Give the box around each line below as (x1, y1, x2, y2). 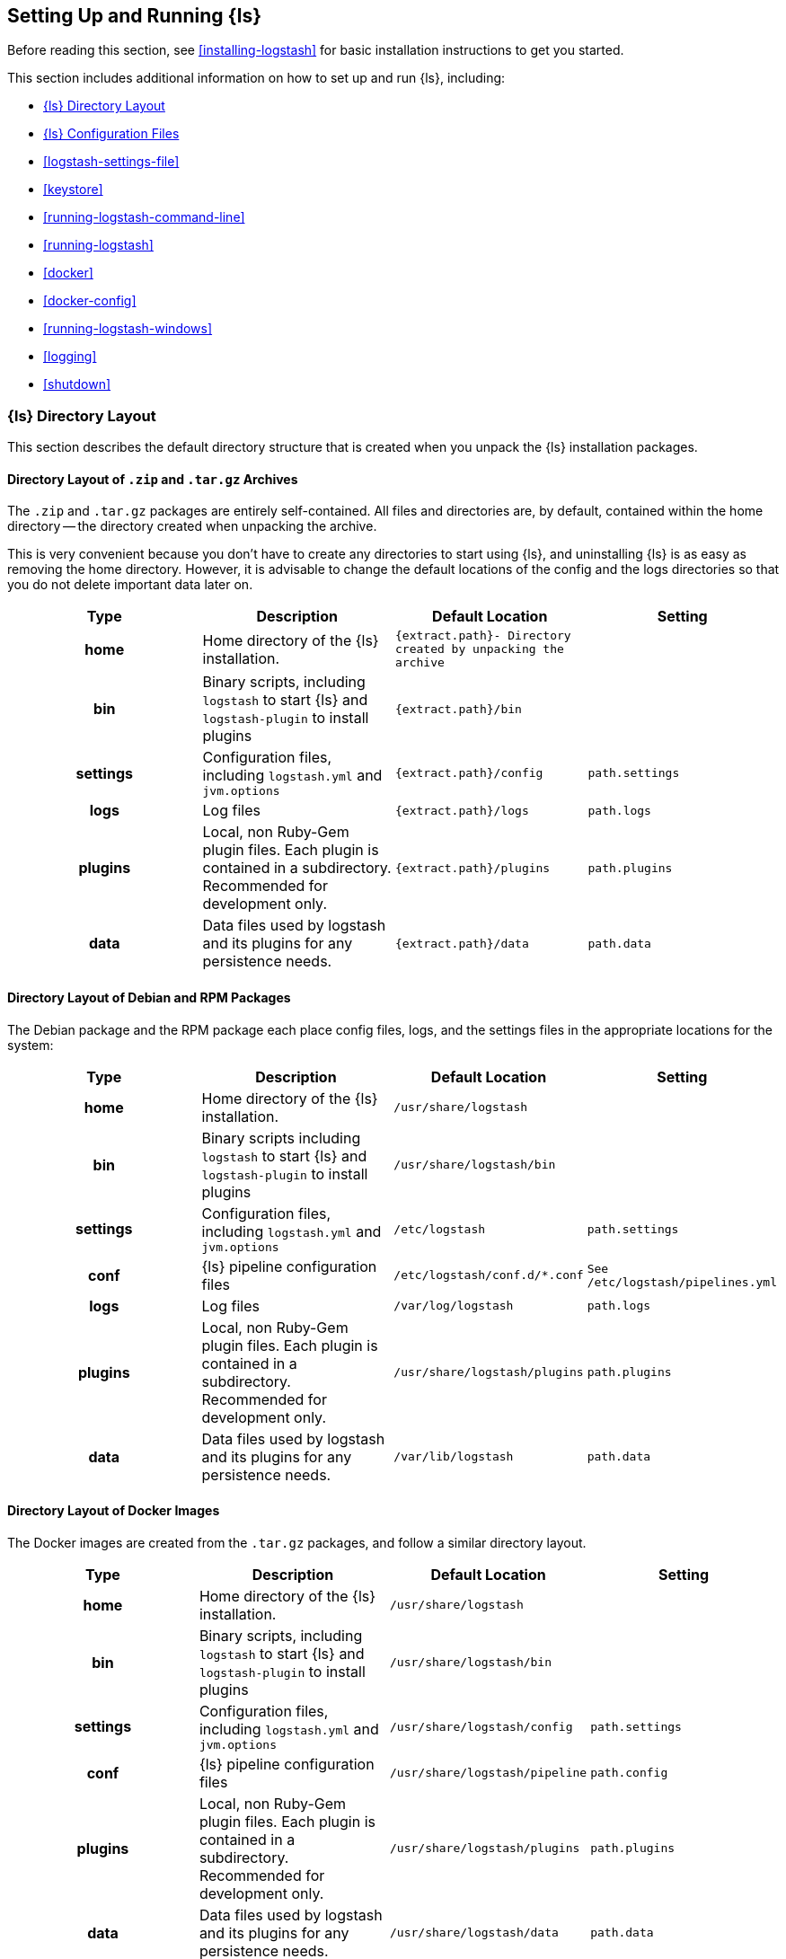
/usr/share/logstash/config (390, 1719, 573, 1734)
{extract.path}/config (395, 766, 543, 781)
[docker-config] (43, 293, 137, 309)
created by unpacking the (395, 642, 564, 657)
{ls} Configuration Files (43, 126, 180, 142)
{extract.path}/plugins (395, 860, 551, 875)
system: (7, 1037, 54, 1053)
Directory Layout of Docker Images (7, 1503, 220, 1519)
